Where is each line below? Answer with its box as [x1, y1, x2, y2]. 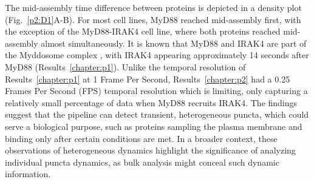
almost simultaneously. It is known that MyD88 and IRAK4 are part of [41, 36, 307, 49]
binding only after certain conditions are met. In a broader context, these [5, 132, 278, 144]
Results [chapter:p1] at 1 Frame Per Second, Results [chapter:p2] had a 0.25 [5, 72, 290, 85]
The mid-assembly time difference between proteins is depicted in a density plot [5, 1, 302, 13]
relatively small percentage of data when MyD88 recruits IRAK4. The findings [5, 96, 298, 109]
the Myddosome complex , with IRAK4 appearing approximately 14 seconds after [5, 49, 309, 61]
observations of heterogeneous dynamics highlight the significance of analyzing [5, 144, 296, 157]
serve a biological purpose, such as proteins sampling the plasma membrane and [5, 120, 302, 132]
